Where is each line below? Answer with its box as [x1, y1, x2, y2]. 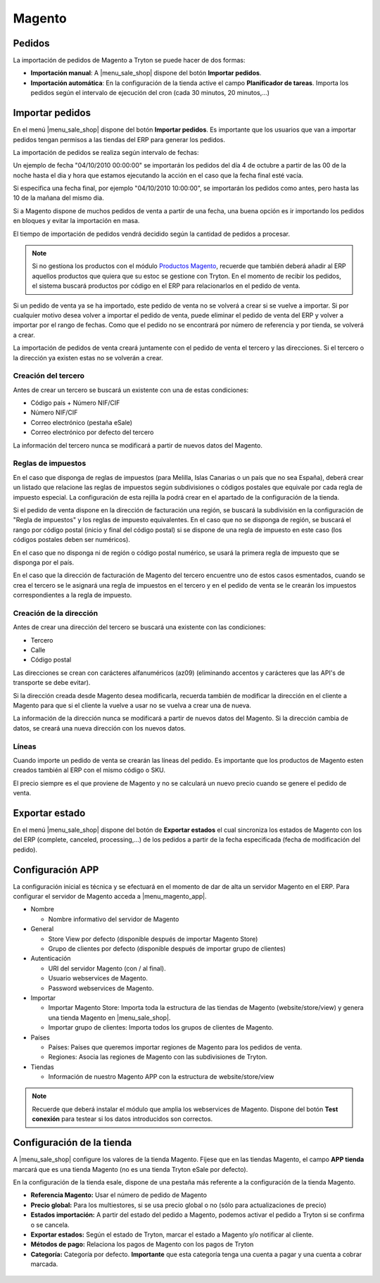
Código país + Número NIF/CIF [30, 398, 120, 407]
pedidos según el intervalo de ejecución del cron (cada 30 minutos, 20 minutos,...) [30, 89, 270, 97]
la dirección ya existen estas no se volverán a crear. [13, 353, 163, 362]
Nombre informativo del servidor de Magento [48, 915, 179, 923]
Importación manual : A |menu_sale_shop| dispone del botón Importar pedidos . [30, 69, 262, 77]
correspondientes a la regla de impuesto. [13, 591, 132, 600]
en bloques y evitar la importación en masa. [13, 217, 140, 225]
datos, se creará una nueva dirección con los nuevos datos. [13, 723, 186, 732]
